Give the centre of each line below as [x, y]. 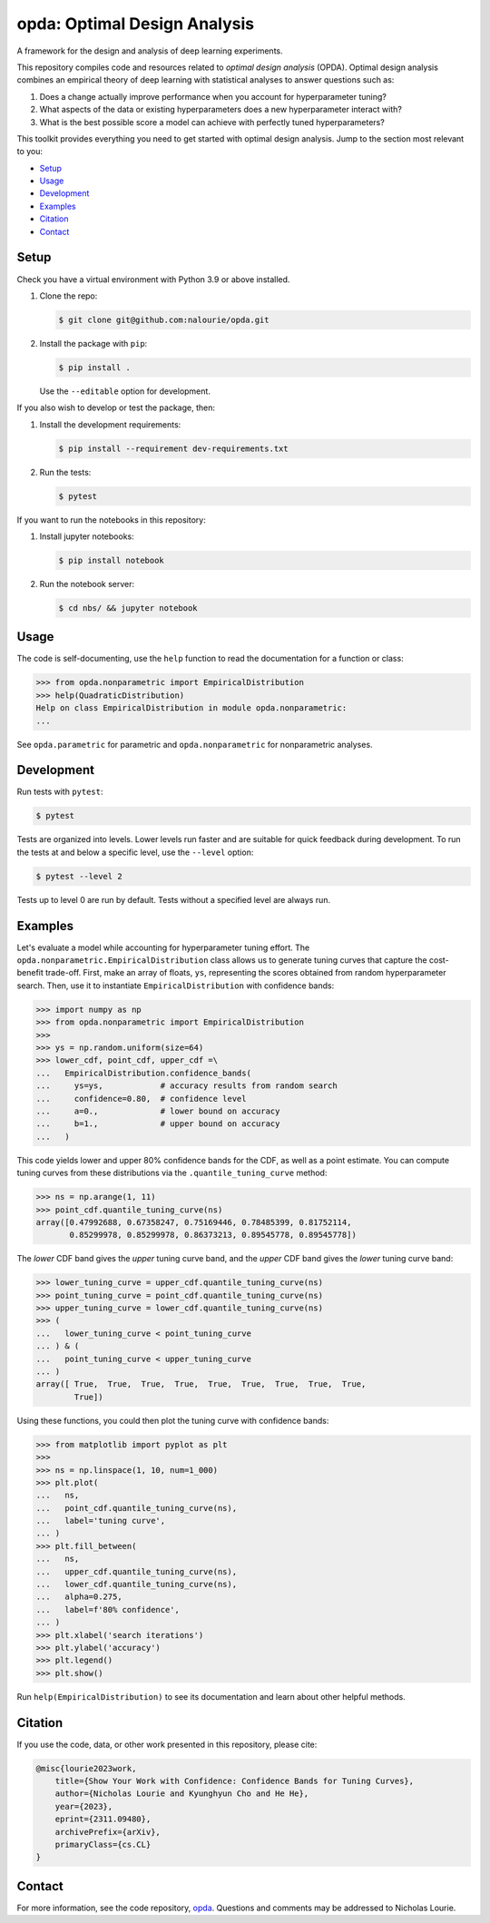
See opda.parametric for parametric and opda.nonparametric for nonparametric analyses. [195, 744]
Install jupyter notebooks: [87, 536]
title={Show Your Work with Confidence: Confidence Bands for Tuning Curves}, [235, 1781]
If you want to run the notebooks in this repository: [111, 520]
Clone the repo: [69, 296]
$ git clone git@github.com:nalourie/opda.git [164, 319]
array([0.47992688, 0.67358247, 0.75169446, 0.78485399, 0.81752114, [194, 1222]
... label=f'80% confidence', [108, 1609]
